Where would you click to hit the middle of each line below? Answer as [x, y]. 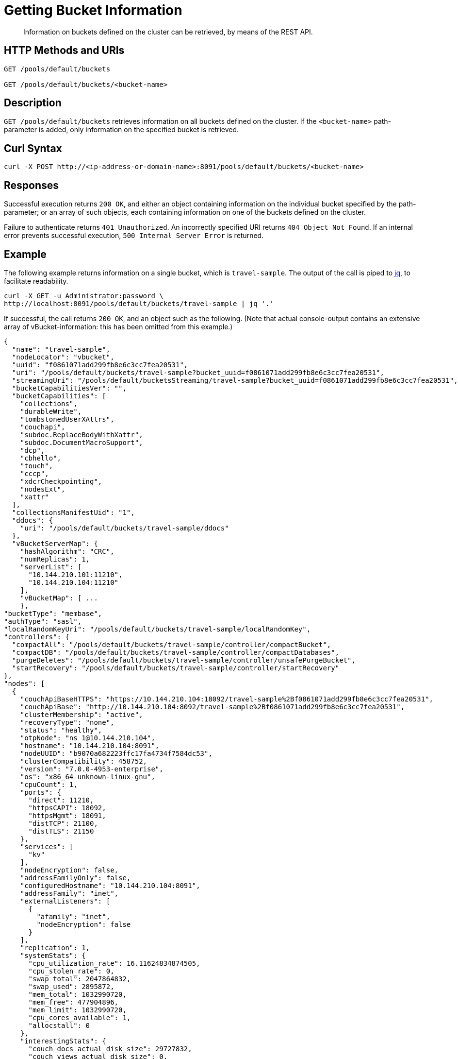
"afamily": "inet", [74, 916]
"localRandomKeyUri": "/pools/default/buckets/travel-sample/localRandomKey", [157, 629]
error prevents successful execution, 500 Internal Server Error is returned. [134, 236]
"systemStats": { [53, 955]
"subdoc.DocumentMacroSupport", [82, 442]
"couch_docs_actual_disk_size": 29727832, [110, 1049]
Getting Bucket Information [93, 10]
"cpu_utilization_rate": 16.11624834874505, [114, 963]
